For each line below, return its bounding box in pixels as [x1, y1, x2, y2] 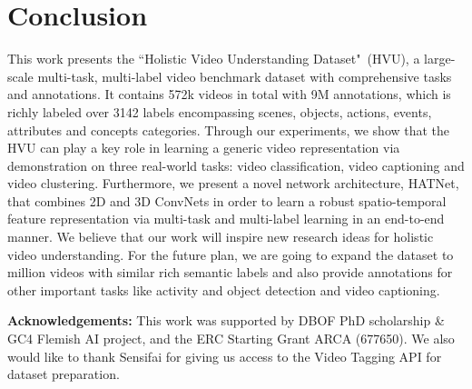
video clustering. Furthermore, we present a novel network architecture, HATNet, [7, 174, 459, 193]
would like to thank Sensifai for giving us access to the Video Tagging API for [7, 346, 442, 365]
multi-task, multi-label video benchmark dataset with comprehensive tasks [37, 66, 452, 85]
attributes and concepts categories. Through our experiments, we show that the [7, 120, 450, 139]
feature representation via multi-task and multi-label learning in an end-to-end [7, 209, 445, 228]
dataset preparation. [7, 364, 120, 384]
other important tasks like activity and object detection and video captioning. [7, 280, 440, 299]
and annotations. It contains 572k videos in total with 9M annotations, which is [7, 85, 451, 104]
